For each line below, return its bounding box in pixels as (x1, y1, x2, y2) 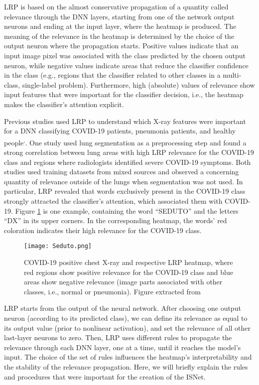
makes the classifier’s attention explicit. (4, 99, 124, 109)
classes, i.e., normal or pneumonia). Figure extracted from (24, 286, 201, 296)
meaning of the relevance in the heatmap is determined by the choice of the (4, 30, 235, 41)
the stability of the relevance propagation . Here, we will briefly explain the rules (4, 361, 248, 372)
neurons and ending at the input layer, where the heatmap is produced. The (4, 21, 237, 31)
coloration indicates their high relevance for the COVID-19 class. (4, 225, 202, 235)
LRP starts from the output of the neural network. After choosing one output (4, 303, 241, 313)
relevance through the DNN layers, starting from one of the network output (4, 11, 235, 21)
